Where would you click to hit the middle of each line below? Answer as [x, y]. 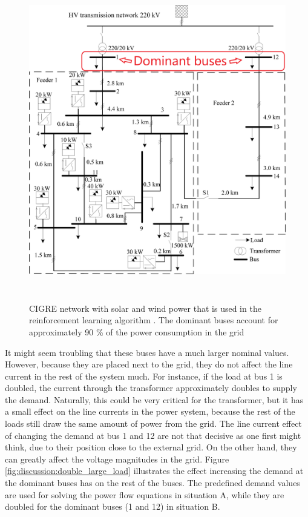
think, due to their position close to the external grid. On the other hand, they [151, 447]
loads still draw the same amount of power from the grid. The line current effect [153, 423]
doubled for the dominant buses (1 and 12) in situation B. [113, 506]
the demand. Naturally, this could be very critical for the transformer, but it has [154, 399]
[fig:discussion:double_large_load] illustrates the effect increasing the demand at [154, 471]
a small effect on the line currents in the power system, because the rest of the [150, 411]
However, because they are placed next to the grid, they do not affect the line [149, 364]
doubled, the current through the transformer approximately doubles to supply [151, 388]
